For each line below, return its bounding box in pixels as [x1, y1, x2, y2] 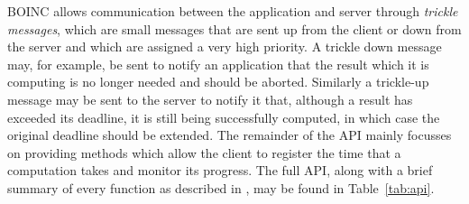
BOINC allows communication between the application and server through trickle [7, 2, 458, 20]
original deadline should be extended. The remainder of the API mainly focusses [7, 125, 452, 144]
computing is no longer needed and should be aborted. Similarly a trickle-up [7, 72, 429, 91]
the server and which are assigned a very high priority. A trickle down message [7, 37, 442, 56]
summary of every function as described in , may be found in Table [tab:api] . [7, 178, 435, 197]
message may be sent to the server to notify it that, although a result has [7, 89, 413, 108]
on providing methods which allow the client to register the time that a [7, 143, 401, 162]
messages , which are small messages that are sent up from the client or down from [7, 19, 462, 38]
